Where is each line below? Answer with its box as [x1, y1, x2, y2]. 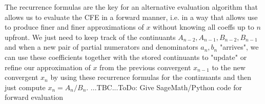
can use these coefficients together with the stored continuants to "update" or [5, 51, 247, 62]
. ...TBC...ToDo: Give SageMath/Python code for [86, 81, 242, 92]
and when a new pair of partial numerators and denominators [5, 41, 198, 52]
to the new [212, 61, 246, 72]
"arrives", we [219, 41, 259, 52]
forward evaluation [5, 92, 64, 102]
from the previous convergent [99, 61, 191, 72]
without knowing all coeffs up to [153, 22, 254, 32]
